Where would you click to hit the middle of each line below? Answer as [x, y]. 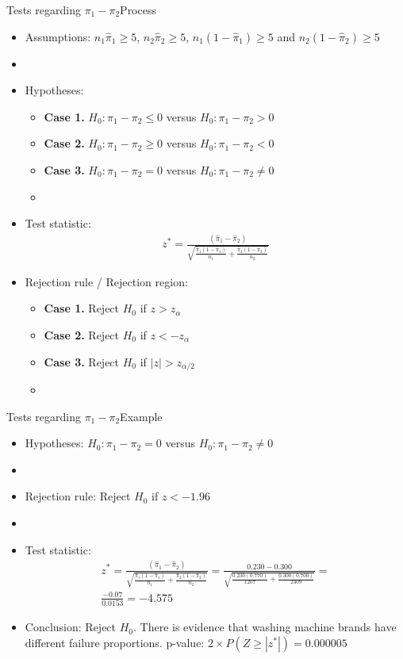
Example [141, 416]
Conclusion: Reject [71, 627]
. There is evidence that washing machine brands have [265, 627]
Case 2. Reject [82, 334]
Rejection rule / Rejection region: [106, 281]
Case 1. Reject [82, 308]
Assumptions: [58, 36]
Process [138, 10]
